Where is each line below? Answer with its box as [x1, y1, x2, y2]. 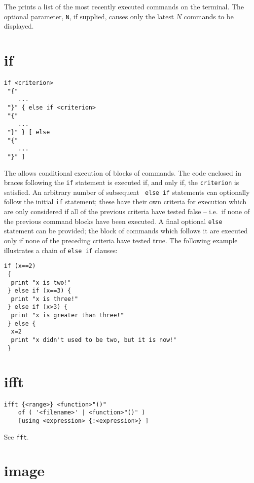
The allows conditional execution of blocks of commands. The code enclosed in [4, 167, 241, 178]
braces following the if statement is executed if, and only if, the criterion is [4, 177, 239, 187]
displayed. [4, 21, 34, 31]
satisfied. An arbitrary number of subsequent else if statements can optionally [4, 186, 250, 197]
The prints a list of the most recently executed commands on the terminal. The [4, 1, 244, 11]
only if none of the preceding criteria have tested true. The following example [4, 235, 238, 245]
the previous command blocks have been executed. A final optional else [4, 216, 222, 226]
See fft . [4, 431, 29, 442]
